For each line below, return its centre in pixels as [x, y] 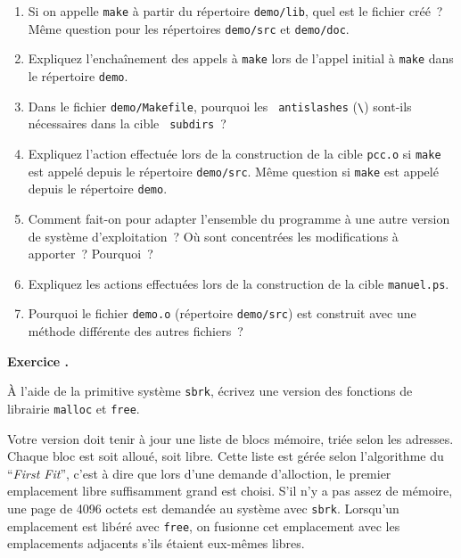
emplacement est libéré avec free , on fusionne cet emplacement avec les [204, 525]
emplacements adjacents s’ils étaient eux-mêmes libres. [156, 543]
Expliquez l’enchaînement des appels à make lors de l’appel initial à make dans [241, 58]
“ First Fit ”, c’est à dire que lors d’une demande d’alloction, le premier [199, 473]
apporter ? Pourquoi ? [91, 254]
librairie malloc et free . [74, 408]
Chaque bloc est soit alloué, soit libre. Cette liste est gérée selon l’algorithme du [226, 456]
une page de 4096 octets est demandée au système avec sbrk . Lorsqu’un [203, 508]
